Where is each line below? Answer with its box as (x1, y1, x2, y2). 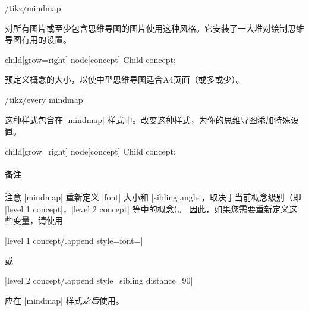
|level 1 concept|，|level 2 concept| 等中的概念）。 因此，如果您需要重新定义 (5, 202, 289, 215)
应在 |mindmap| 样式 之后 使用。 (5, 294, 124, 306)
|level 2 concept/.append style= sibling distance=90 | (5, 274, 193, 287)
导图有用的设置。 (5, 33, 71, 46)
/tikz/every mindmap (5, 93, 83, 105)
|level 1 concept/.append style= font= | (5, 234, 143, 246)
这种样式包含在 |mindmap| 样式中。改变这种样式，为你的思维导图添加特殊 (5, 113, 291, 125)
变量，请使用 (12, 214, 63, 227)
